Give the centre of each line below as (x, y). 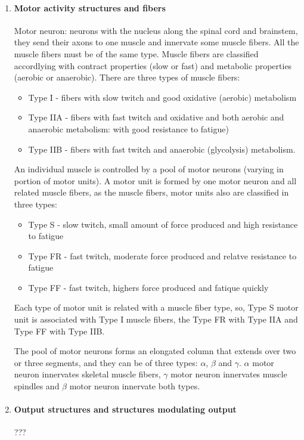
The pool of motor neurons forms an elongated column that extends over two (155, 351)
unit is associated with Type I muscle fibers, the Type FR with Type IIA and (156, 319)
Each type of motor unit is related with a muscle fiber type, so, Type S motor (156, 307)
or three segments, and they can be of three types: (106, 362)
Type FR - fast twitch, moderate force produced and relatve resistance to (162, 255)
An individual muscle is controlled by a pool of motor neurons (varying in (149, 169)
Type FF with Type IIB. (59, 331)
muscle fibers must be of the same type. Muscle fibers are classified (136, 53)
